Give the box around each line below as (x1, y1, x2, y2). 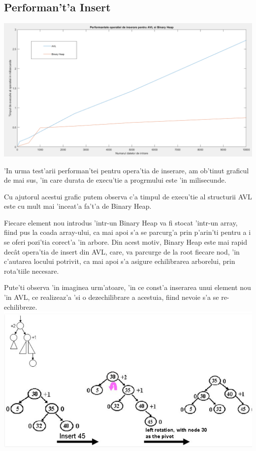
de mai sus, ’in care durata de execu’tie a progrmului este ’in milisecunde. (4, 175, 226, 185)
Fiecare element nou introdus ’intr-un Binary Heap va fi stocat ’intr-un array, (4, 217, 238, 227)
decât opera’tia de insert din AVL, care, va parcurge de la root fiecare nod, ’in (4, 246, 240, 257)
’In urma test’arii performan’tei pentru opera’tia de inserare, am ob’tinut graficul (4, 165, 249, 175)
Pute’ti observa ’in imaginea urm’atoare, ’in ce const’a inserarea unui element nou (4, 282, 251, 292)
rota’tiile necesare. (4, 265, 59, 276)
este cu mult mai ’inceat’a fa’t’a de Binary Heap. (4, 201, 152, 211)
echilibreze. (4, 301, 37, 312)
